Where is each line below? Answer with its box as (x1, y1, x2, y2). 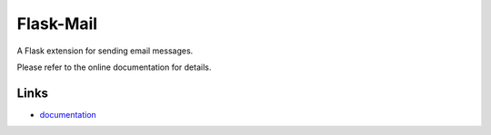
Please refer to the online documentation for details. (16, 62, 212, 72)
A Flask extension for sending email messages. (16, 45, 194, 56)
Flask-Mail (16, 14, 98, 34)
